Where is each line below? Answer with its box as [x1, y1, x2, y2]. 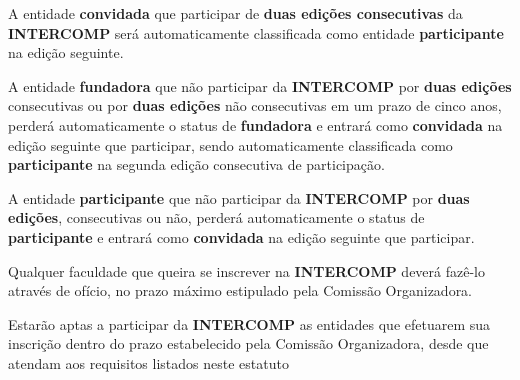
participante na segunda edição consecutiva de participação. [8, 154, 385, 175]
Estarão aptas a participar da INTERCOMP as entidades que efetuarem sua [8, 313, 491, 334]
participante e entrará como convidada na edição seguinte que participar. [8, 226, 475, 247]
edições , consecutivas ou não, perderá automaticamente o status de [8, 207, 425, 228]
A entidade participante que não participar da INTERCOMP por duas [8, 187, 470, 208]
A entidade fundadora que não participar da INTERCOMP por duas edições [8, 75, 512, 96]
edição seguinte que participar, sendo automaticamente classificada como [8, 134, 453, 155]
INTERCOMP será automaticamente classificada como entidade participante [8, 22, 504, 43]
